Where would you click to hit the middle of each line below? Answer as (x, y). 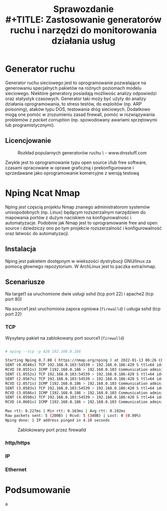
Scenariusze (25, 282)
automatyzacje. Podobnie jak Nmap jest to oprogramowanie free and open (81, 223)
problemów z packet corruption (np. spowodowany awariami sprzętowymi (81, 120)
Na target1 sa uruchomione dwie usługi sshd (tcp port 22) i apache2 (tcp (80, 294)
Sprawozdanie (83, 9)
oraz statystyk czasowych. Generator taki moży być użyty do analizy (76, 99)
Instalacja (21, 249)
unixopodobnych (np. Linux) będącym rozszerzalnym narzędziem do (76, 212)
